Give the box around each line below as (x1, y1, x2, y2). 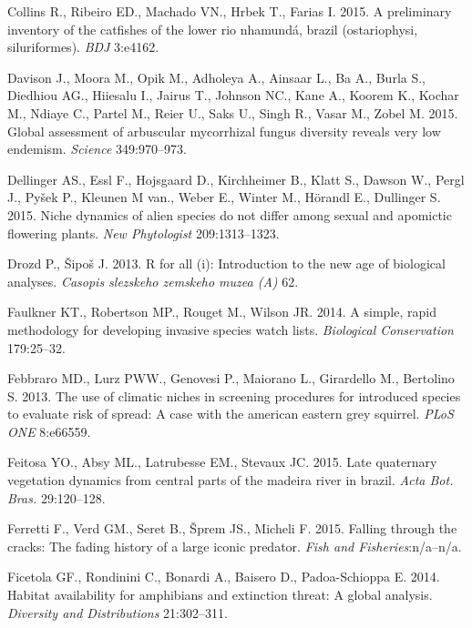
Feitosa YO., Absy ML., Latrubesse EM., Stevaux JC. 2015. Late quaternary (7, 452, 437, 471)
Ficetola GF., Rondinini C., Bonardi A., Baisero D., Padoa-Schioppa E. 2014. (7, 567, 440, 586)
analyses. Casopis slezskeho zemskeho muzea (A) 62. (7, 271, 299, 290)
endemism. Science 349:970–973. (7, 139, 187, 158)
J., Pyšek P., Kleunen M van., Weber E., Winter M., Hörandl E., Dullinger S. (7, 187, 441, 207)
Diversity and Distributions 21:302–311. (7, 603, 228, 622)
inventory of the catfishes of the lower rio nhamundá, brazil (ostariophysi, (7, 19, 418, 38)
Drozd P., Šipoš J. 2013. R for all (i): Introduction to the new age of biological (7, 254, 446, 273)
